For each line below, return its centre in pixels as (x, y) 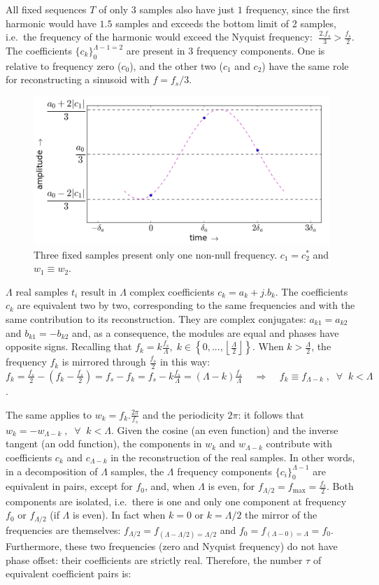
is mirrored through (104, 362)
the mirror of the (281, 515)
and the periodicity (184, 414)
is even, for (231, 486)
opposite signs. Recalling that (69, 346)
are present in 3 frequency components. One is (226, 51)
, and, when (170, 486)
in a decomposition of (52, 471)
